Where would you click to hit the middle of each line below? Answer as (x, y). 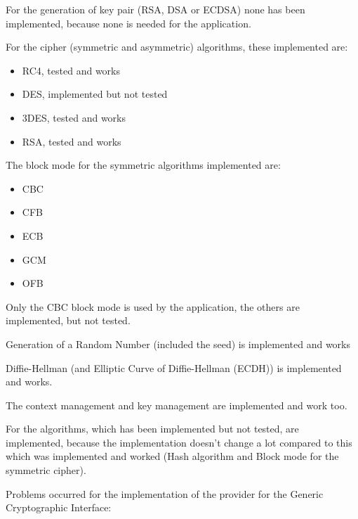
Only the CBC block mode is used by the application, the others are (153, 306)
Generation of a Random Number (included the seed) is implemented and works (178, 344)
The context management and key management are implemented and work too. (177, 405)
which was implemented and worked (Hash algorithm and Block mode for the (172, 456)
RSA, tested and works (72, 141)
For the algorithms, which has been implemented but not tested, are (152, 429)
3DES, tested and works (74, 117)
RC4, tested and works (71, 70)
